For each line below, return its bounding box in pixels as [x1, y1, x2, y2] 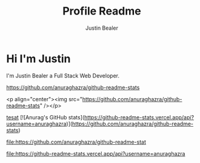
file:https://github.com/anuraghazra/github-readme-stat [6, 138, 147, 145]
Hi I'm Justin [6, 52, 71, 65]
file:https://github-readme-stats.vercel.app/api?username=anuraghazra [6, 150, 185, 157]
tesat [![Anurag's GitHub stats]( [6, 113, 85, 121]
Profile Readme [62, 4, 141, 18]
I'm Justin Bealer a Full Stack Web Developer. [6, 72, 120, 79]
